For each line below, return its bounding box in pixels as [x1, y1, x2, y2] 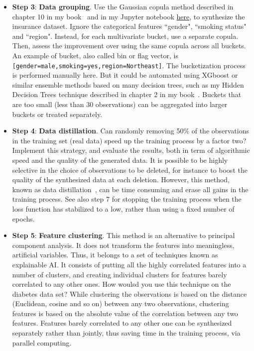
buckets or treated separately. [12, 109, 103, 119]
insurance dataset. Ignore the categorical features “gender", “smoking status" [12, 21, 247, 31]
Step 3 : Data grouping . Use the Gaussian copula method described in [12, 1, 234, 11]
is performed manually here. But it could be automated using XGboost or [12, 70, 238, 80]
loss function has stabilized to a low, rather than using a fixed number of [12, 203, 235, 214]
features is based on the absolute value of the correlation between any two [12, 308, 238, 318]
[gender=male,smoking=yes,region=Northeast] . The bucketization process [12, 60, 246, 70]
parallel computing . [12, 337, 72, 348]
